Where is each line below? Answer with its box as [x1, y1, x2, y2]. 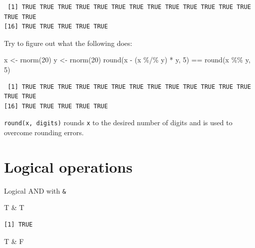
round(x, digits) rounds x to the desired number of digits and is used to [4, 117, 232, 128]
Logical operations [4, 156, 132, 177]
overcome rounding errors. [4, 127, 84, 137]
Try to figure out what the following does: [4, 37, 132, 48]
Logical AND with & [4, 185, 66, 196]
